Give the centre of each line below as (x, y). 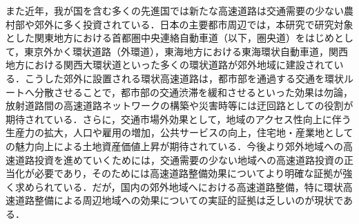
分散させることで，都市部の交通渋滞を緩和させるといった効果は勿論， (194, 92)
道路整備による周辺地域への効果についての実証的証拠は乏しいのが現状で (179, 200)
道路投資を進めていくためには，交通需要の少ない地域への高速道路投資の (179, 159)
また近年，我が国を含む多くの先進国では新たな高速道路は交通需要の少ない (175, 10)
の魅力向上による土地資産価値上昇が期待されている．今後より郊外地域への (174, 146)
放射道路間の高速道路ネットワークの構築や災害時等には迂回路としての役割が (179, 105)
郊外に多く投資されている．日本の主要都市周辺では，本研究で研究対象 (194, 24)
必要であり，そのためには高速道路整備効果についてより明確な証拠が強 (193, 173)
